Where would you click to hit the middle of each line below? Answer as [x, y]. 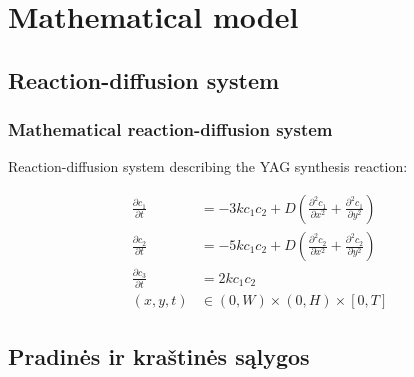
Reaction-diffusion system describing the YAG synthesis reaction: [208, 166]
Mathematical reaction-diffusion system [170, 129]
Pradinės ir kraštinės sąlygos [159, 355]
